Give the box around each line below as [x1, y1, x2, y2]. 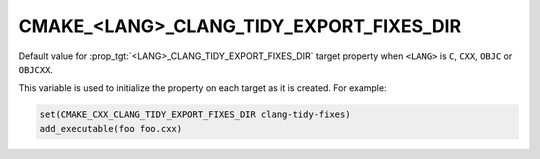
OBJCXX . [18, 63, 54, 75]
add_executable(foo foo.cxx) [39, 123, 183, 134]
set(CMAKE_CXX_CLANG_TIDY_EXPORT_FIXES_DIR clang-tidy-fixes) [39, 109, 351, 120]
